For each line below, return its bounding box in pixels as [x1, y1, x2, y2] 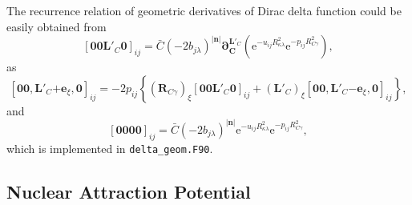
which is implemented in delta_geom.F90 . [6, 139, 213, 156]
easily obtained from [6, 18, 107, 34]
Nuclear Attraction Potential [6, 179, 251, 203]
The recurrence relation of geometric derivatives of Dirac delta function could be [6, 2, 402, 18]
